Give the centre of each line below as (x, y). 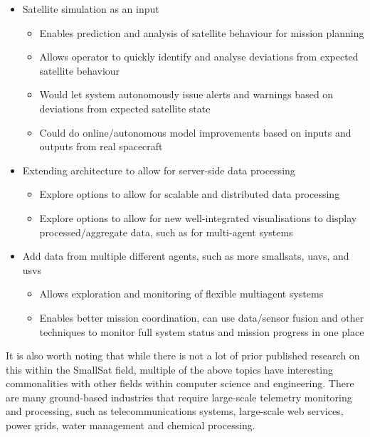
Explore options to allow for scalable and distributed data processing (190, 194)
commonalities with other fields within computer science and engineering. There (180, 383)
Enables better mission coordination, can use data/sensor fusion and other (202, 317)
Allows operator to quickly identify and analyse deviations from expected (199, 57)
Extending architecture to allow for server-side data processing (159, 170)
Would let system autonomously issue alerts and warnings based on (186, 94)
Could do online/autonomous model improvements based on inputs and (195, 132)
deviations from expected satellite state (125, 108)
